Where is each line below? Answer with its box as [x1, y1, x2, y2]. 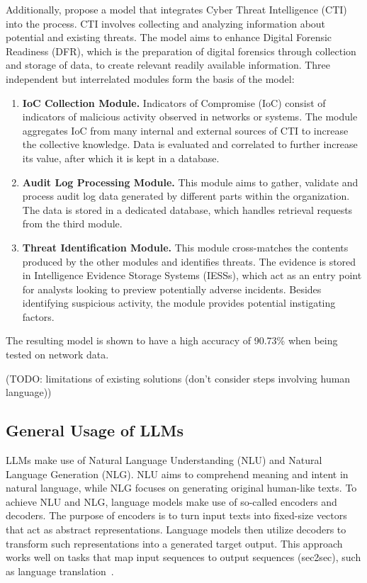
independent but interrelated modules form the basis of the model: [6, 71, 295, 86]
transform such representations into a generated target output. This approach [6, 536, 343, 550]
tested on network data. [6, 347, 109, 362]
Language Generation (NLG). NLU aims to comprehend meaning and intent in [6, 466, 349, 481]
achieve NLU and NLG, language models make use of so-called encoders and [6, 494, 337, 509]
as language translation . [6, 563, 114, 578]
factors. [22, 309, 55, 324]
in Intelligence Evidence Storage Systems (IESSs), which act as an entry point [22, 268, 362, 283]
